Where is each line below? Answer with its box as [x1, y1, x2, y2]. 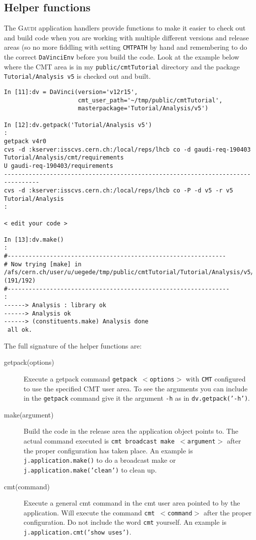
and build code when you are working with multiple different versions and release [4, 32, 249, 42]
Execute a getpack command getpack [24, 373, 137, 383]
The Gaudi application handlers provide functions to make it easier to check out [4, 23, 246, 33]
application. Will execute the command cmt [24, 507, 155, 517]
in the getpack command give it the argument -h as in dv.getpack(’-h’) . [24, 393, 250, 403]
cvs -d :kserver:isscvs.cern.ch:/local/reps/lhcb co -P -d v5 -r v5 [4, 187, 233, 194]
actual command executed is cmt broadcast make [24, 435, 175, 445]
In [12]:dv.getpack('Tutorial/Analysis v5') [4, 121, 152, 128]
